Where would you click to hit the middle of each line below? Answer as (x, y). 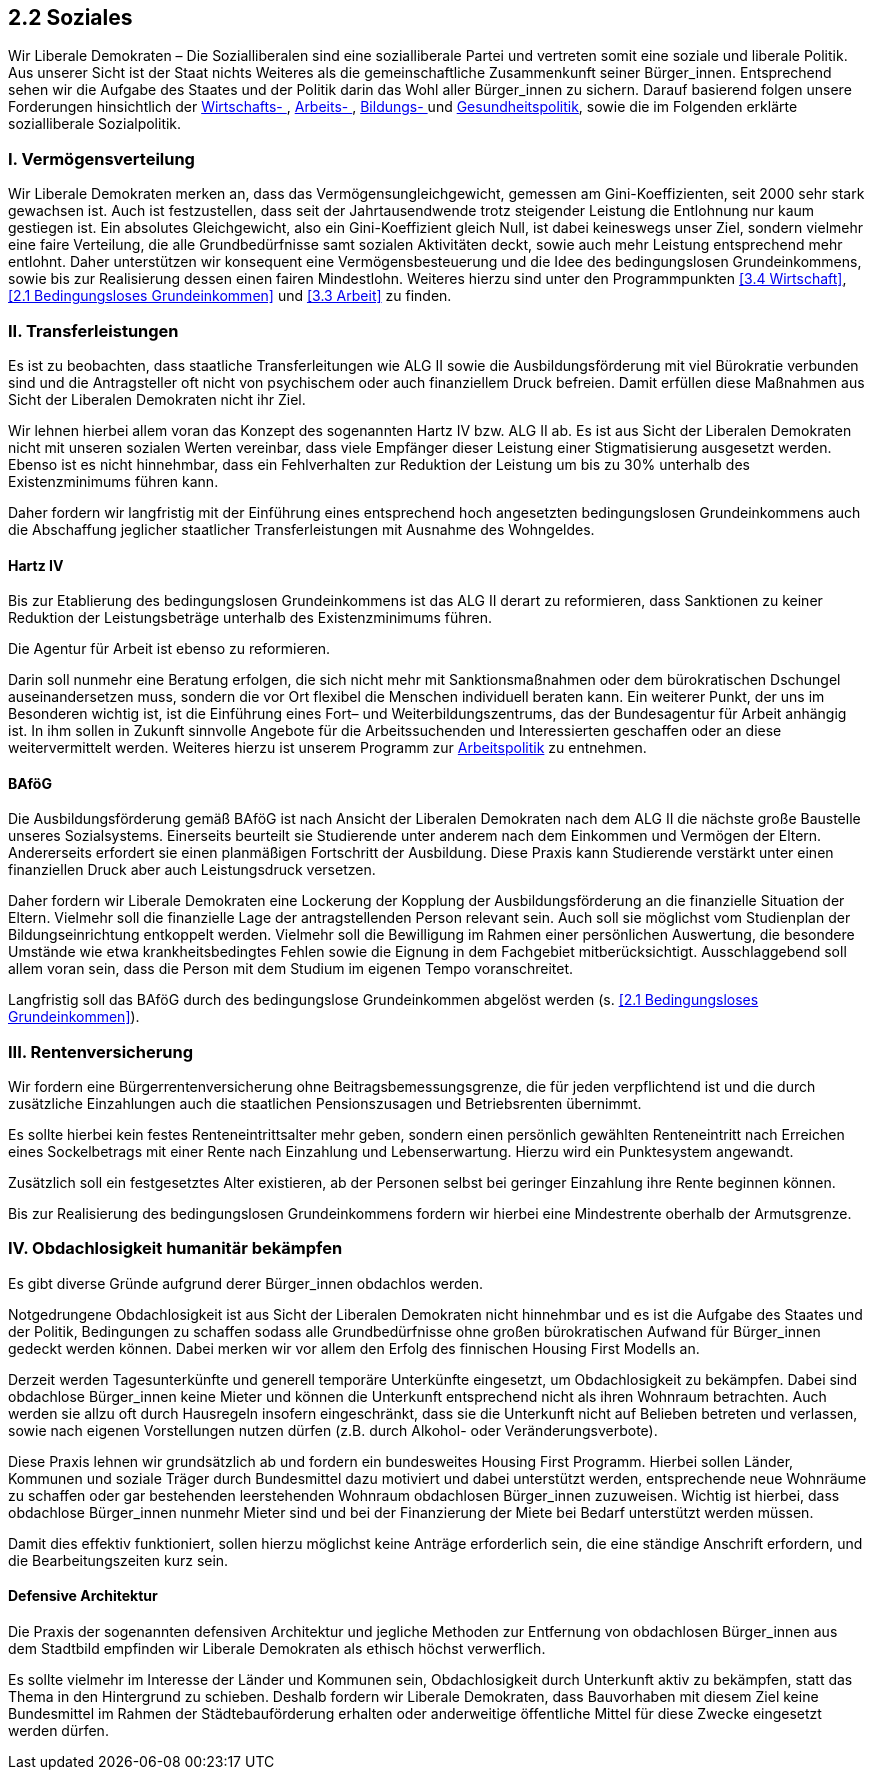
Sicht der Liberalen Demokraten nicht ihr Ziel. (157, 399)
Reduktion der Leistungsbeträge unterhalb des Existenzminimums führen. (250, 618)
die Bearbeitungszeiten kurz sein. (118, 1560)
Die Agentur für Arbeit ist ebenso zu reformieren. (169, 649)
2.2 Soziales (70, 17)
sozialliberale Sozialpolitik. (95, 124)
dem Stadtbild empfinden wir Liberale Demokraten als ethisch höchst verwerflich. (277, 1649)
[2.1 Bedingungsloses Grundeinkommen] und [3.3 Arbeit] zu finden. (230, 296)
